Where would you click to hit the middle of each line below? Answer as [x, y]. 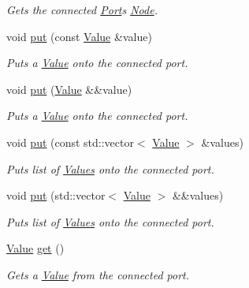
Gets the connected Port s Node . [82, 9]
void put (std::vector [56, 195]
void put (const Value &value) [79, 36]
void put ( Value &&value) [69, 89]
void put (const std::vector [70, 142]
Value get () [35, 248]
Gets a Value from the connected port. [98, 274]
